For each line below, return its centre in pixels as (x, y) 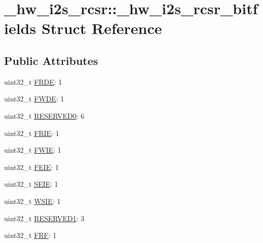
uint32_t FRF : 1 (30, 235)
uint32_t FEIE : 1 (31, 167)
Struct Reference (102, 28)
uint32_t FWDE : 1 (34, 99)
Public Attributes (51, 60)
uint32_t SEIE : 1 (31, 184)
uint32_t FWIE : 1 (33, 150)
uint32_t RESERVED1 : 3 (44, 218)
